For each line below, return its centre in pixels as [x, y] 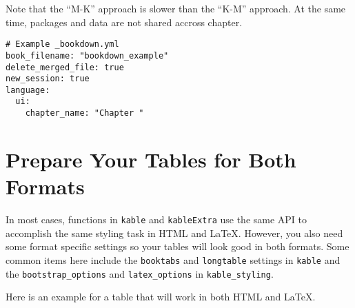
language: [28, 90]
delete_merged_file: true [65, 67]
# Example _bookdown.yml [62, 44]
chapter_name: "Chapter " [84, 113]
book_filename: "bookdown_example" [87, 55]
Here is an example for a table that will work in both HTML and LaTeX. [161, 297]
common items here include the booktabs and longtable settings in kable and [173, 259]
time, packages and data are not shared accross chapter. [124, 22]
